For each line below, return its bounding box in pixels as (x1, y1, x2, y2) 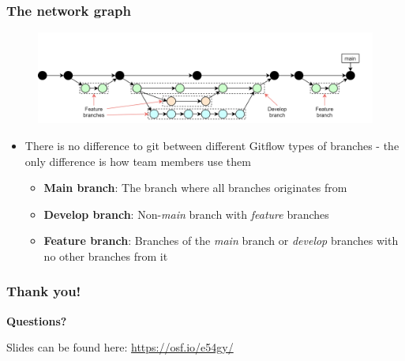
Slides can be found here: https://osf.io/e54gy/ (6, 339, 234, 355)
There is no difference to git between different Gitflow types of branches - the (24, 137, 399, 153)
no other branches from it (43, 247, 168, 264)
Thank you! (6, 281, 81, 301)
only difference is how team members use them (24, 152, 251, 169)
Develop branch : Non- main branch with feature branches (43, 205, 329, 222)
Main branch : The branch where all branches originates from (43, 179, 347, 196)
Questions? (6, 312, 67, 329)
